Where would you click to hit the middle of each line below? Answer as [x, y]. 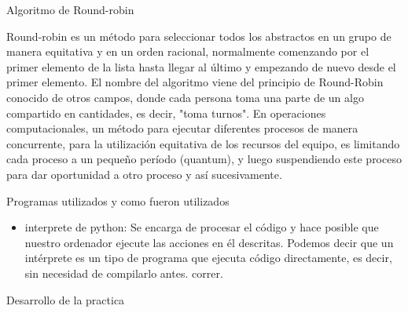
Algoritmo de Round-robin [70, 9]
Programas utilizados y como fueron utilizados [118, 200]
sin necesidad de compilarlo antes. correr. [124, 273]
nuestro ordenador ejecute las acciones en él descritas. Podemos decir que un [209, 242]
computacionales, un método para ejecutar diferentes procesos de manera [182, 128]
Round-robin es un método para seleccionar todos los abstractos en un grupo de [199, 36]
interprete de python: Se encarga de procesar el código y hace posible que [202, 227]
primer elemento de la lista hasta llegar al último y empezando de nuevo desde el [201, 66]
